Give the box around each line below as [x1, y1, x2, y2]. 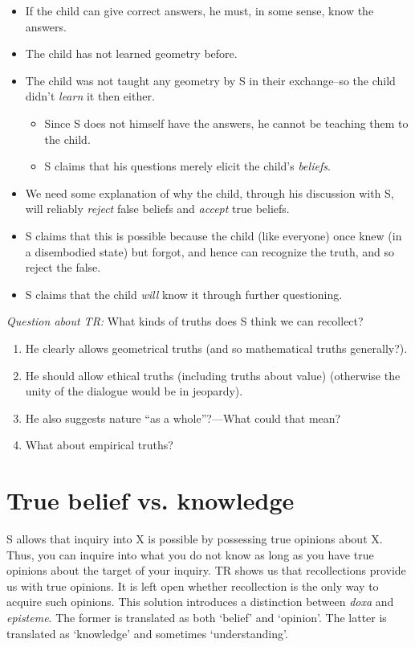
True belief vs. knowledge [6, 484, 295, 517]
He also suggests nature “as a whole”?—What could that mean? [25, 409, 341, 426]
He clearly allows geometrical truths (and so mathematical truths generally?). [25, 339, 408, 356]
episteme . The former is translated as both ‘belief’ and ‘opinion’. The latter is [6, 608, 387, 625]
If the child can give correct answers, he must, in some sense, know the [25, 2, 374, 18]
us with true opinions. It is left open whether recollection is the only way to [6, 577, 379, 594]
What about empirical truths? [25, 436, 173, 453]
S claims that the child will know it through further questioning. [25, 285, 343, 302]
